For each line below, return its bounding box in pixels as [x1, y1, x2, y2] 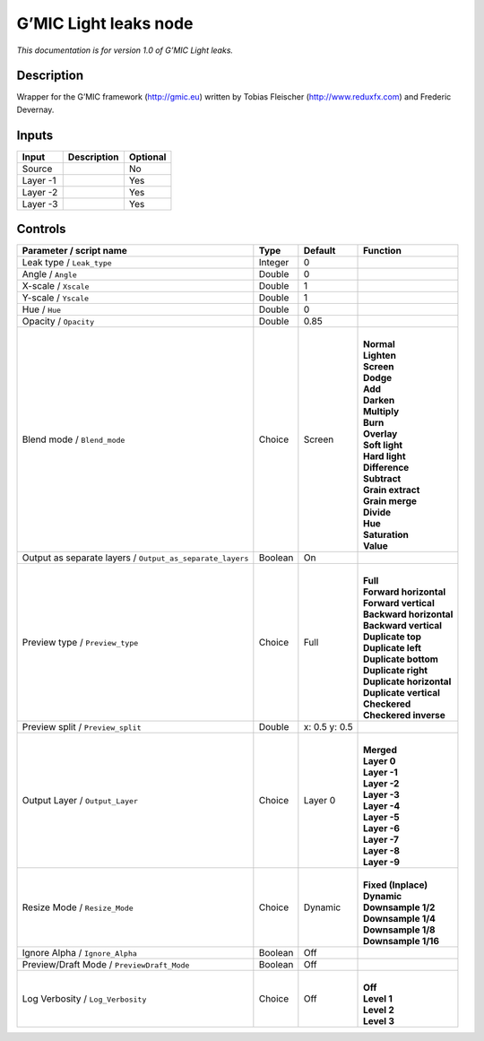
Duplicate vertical [363, 687, 441, 699]
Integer [258, 256, 290, 269]
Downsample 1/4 [363, 913, 436, 925]
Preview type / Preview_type [22, 637, 139, 649]
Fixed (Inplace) [363, 879, 428, 891]
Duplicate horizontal [363, 675, 452, 688]
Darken [363, 395, 395, 407]
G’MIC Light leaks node [16, 13, 194, 33]
